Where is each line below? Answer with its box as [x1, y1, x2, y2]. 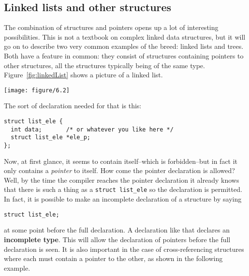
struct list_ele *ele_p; [11, 134, 90, 141]
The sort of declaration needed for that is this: [4, 101, 142, 111]
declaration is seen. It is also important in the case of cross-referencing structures [4, 244, 244, 254]
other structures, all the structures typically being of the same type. [4, 60, 205, 70]
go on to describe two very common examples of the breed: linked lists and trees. [4, 41, 244, 51]
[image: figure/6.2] [4, 87, 70, 94]
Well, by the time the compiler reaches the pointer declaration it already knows [4, 174, 239, 185]
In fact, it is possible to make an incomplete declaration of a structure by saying [4, 194, 242, 204]
